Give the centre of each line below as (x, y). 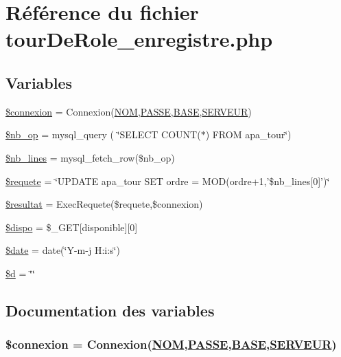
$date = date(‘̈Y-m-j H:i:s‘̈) (63, 250)
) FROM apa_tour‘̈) (248, 134)
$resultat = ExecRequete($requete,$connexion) (104, 204)
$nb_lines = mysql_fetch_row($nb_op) (90, 157)
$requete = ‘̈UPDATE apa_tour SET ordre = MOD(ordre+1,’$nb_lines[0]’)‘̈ (168, 181)
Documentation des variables (110, 310)
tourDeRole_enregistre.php (139, 39)
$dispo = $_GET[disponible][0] (72, 227)
